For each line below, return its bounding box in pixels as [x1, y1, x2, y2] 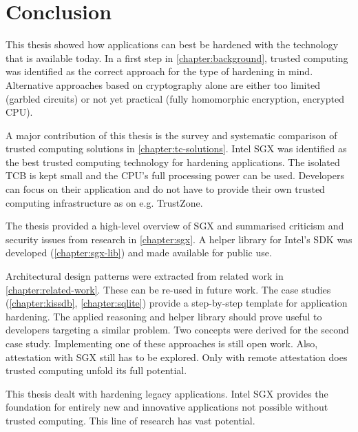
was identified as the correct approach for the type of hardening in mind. [6, 64, 313, 79]
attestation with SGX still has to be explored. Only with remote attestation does [6, 349, 348, 364]
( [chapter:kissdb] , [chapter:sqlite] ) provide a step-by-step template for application [6, 296, 348, 310]
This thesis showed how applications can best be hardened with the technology [6, 37, 339, 52]
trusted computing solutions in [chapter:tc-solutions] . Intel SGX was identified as [6, 141, 347, 156]
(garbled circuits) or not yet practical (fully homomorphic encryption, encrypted [6, 91, 344, 105]
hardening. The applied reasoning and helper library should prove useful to [6, 309, 322, 323]
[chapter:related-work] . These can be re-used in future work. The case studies [6, 282, 331, 296]
